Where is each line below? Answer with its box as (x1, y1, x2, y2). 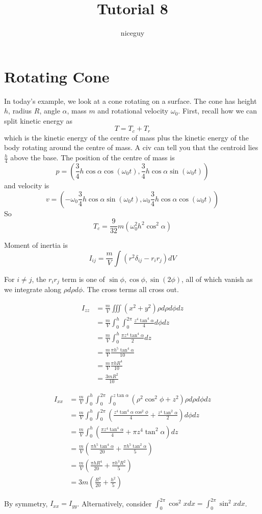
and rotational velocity (97, 105, 169, 116)
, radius (8, 105, 32, 116)
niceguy (120, 27, 145, 38)
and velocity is (4, 180, 49, 190)
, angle (39, 105, 60, 116)
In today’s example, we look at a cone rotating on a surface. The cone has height (4, 95, 257, 106)
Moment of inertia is (4, 240, 68, 250)
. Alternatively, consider (77, 498, 152, 508)
